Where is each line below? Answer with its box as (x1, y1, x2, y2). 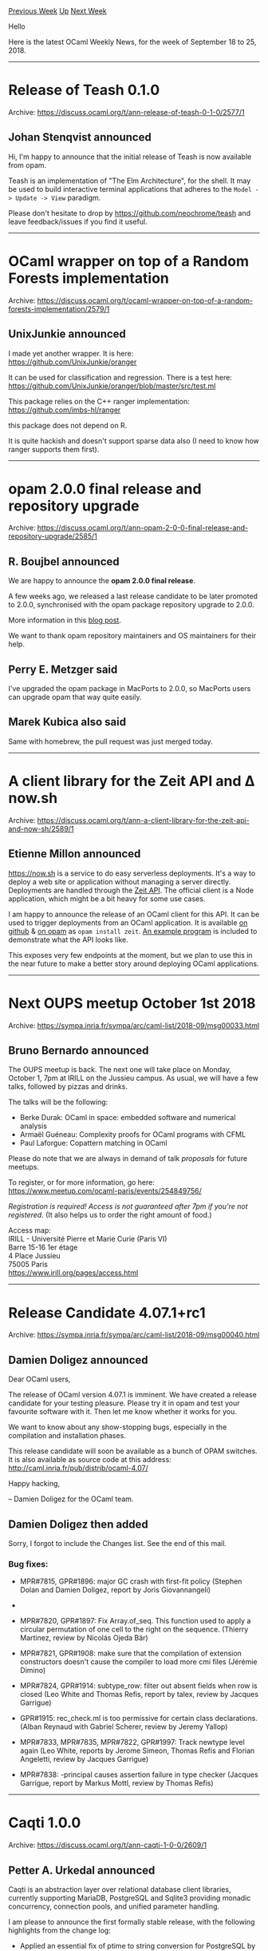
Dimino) (19, 1666, 46, 1675)
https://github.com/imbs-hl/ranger (8, 405, 121, 415)
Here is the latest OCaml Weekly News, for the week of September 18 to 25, (8, 38, 257, 46)
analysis (19, 1121, 48, 1131)
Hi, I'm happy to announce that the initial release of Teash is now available (8, 152, 252, 161)
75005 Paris (8, 1260, 48, 1270)
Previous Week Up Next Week (8, 6, 108, 15)
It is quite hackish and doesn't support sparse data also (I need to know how (8, 435, 259, 445)
